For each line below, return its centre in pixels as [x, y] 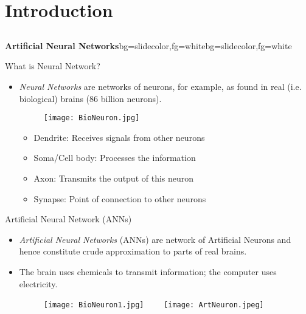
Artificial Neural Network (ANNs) [68, 219]
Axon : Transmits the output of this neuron [114, 178]
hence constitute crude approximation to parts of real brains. [133, 251]
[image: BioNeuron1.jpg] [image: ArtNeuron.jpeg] [154, 305]
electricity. [38, 283]
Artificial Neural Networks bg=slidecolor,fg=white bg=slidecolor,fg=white [148, 45]
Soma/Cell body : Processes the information [115, 158]
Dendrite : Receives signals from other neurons [119, 137]
